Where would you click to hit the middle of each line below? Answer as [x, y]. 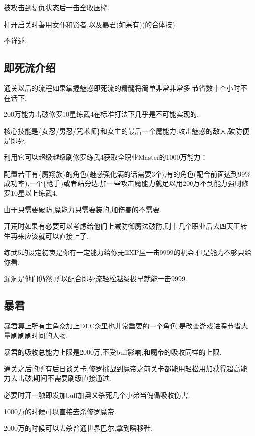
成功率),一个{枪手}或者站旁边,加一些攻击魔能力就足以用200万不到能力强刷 [123, 183]
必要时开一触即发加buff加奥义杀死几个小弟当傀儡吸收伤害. [97, 395]
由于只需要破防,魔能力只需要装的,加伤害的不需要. [83, 209]
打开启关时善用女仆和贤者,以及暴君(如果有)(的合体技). [91, 24]
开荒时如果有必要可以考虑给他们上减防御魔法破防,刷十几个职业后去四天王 [122, 226]
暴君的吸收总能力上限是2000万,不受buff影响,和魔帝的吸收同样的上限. [113, 352]
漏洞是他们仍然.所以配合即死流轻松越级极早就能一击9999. [96, 278]
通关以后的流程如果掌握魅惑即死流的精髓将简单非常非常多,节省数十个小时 [122, 88]
